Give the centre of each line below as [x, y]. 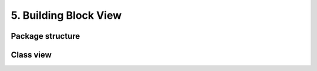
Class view [31, 55]
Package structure [45, 36]
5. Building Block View [66, 15]
